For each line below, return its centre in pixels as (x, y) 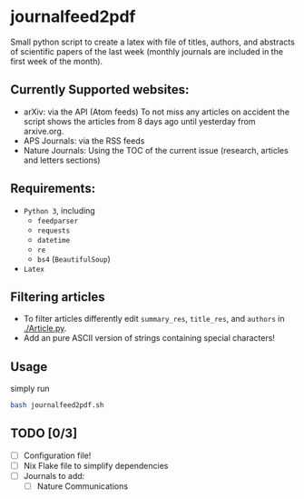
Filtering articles (58, 297)
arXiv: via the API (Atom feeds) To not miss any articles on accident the (156, 112)
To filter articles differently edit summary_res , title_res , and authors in (154, 319)
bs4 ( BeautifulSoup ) (74, 259)
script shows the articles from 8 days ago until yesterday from (139, 121)
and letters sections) (62, 160)
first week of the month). (57, 61)
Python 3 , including (59, 210)
